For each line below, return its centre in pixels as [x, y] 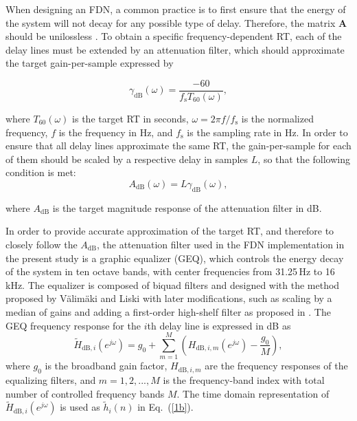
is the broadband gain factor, [106, 366]
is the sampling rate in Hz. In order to [267, 132]
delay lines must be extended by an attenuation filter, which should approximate [175, 49]
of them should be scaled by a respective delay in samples [127, 159]
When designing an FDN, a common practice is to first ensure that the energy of [176, 9]
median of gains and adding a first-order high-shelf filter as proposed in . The [168, 311]
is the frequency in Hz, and [116, 132]
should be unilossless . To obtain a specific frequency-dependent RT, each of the [174, 36]
